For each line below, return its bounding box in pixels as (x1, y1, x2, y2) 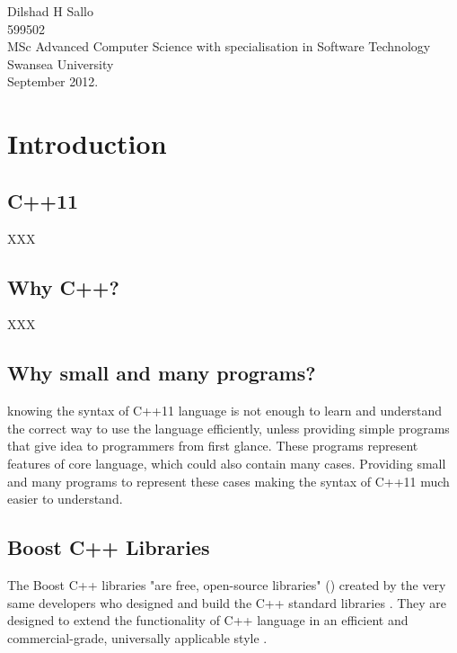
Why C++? (7, 273, 119, 300)
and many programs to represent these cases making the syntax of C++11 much (7, 471, 450, 490)
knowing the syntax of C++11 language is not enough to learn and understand (7, 401, 443, 420)
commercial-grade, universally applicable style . (7, 628, 268, 647)
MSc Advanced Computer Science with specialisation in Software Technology (7, 37, 431, 56)
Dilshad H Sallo (7, 2, 93, 20)
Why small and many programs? (7, 359, 316, 387)
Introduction (7, 125, 167, 162)
